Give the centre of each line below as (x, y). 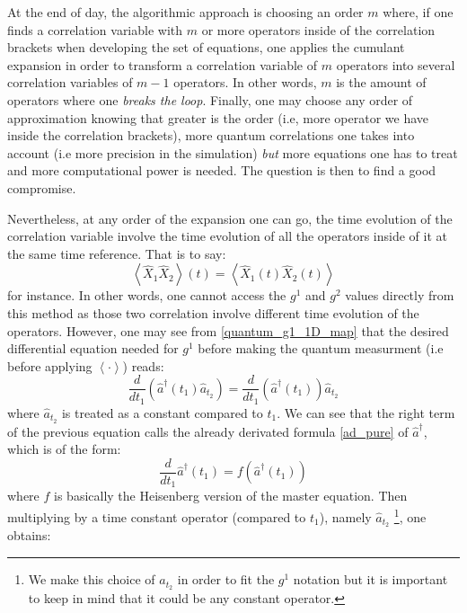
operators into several (396, 64)
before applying (50, 365)
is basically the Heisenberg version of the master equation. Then (231, 496)
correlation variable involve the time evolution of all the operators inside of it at (227, 236)
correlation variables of (70, 82)
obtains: (29, 535)
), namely (345, 516)
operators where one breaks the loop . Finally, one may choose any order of (210, 99)
